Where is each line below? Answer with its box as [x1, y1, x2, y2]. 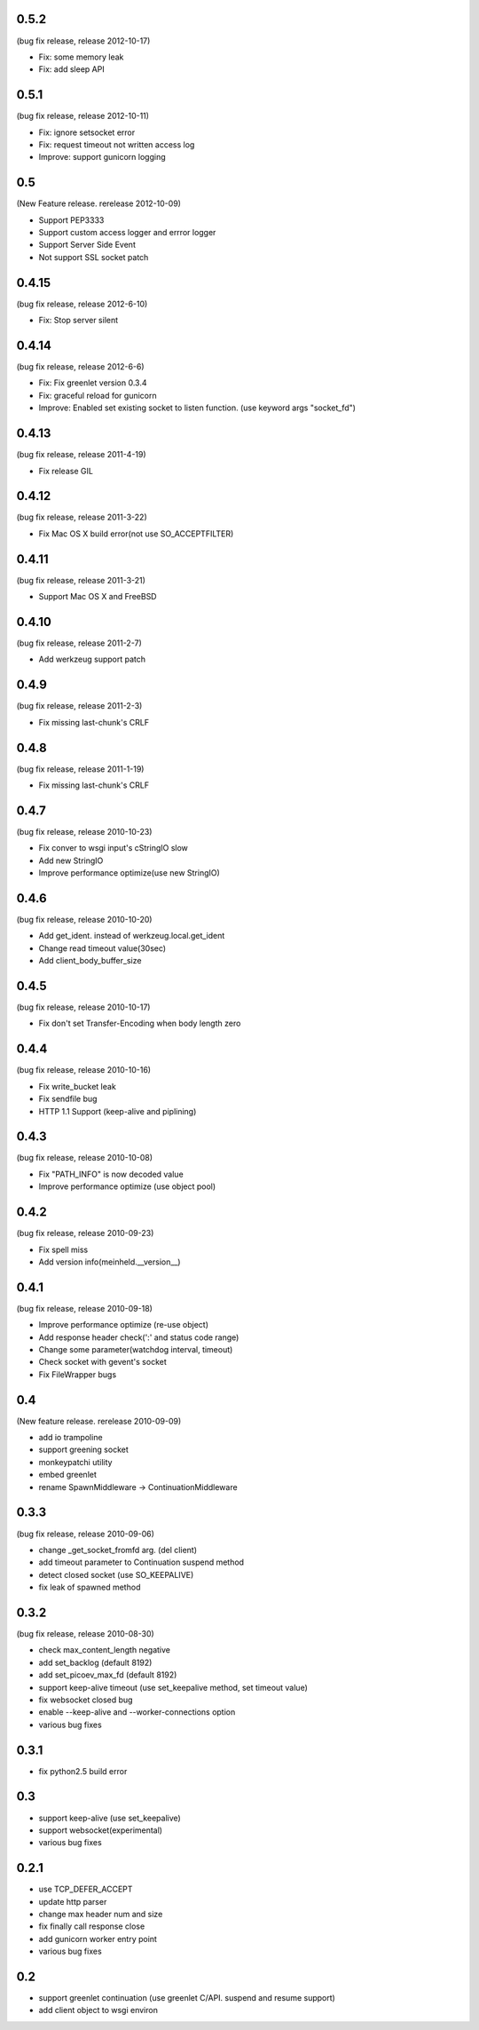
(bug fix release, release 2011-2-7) [16, 638, 142, 648]
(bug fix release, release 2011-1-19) [16, 764, 145, 774]
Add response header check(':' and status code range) [38, 1332, 239, 1343]
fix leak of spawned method [38, 1582, 141, 1593]
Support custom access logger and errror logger [38, 227, 216, 238]
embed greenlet [38, 1470, 98, 1480]
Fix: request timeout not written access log [38, 139, 195, 150]
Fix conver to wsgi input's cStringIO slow [38, 843, 188, 853]
